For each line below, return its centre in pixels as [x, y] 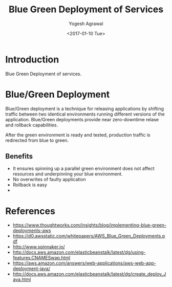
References [30, 211]
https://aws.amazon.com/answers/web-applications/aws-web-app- [84, 263]
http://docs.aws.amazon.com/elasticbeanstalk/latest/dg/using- [79, 252]
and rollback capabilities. [31, 125]
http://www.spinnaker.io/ [39, 247]
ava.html [22, 279]
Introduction [32, 59]
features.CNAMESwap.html [41, 258]
